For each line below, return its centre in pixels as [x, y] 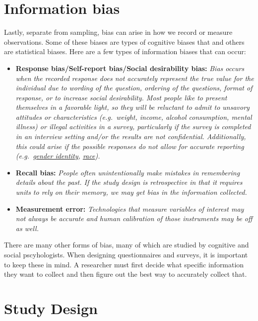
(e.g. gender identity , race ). [58, 156]
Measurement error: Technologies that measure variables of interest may [130, 208]
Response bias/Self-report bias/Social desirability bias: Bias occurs [130, 68]
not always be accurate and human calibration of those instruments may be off [134, 218]
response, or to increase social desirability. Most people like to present [121, 97]
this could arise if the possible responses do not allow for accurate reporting [130, 146]
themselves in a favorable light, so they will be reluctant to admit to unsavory [132, 107]
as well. [27, 228]
